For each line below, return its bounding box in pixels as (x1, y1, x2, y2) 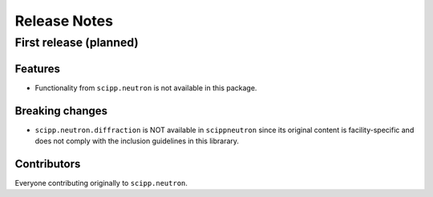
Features (14, 62, 60, 75)
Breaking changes (14, 104, 108, 118)
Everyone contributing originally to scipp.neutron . (14, 178, 188, 187)
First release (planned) (14, 35, 140, 50)
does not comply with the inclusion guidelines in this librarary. (34, 136, 240, 146)
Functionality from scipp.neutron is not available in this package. (34, 82, 257, 92)
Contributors (14, 157, 81, 171)
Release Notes (14, 12, 114, 30)
